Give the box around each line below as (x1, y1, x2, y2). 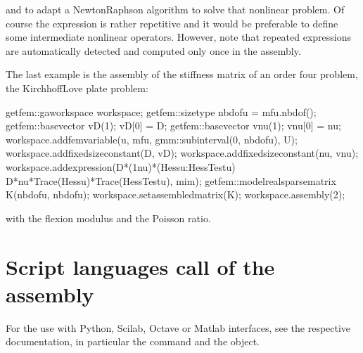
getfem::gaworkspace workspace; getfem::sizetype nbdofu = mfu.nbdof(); (6, 104, 317, 119)
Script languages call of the (6, 252, 275, 281)
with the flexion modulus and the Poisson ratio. (6, 210, 211, 225)
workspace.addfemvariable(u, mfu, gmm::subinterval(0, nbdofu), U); (6, 131, 298, 146)
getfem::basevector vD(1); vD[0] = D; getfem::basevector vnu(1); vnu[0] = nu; (6, 118, 341, 133)
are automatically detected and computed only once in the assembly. (6, 43, 301, 58)
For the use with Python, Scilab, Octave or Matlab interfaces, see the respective (6, 320, 351, 335)
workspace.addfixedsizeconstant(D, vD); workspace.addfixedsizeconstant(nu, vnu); (6, 146, 359, 160)
